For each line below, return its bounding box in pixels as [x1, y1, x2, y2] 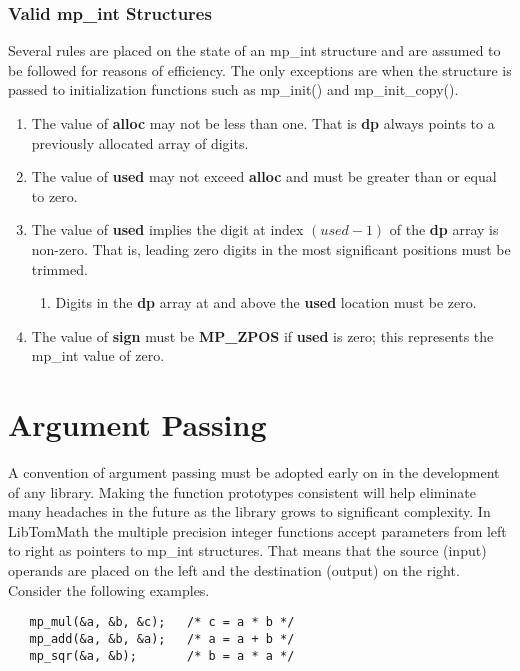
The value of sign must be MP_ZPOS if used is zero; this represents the [31, 325, 494, 346]
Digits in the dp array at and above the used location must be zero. [55, 292, 477, 313]
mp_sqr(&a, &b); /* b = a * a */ [29, 648, 295, 663]
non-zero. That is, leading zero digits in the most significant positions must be [31, 238, 511, 259]
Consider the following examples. [8, 579, 210, 600]
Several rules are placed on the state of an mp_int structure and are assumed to [8, 40, 501, 61]
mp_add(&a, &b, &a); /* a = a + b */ [29, 631, 295, 646]
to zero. [31, 185, 78, 206]
